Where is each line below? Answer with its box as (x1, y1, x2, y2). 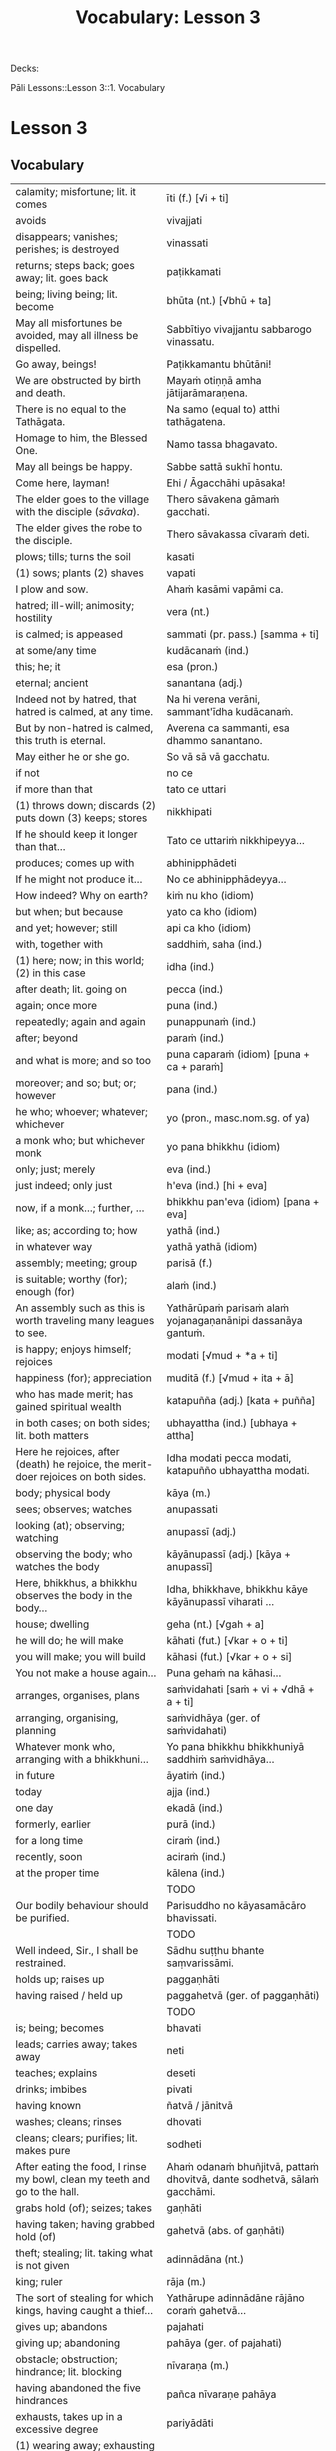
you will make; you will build (15, 1650, 147, 1664)
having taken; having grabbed (15, 2217, 155, 2231)
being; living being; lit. (15, 287, 118, 301)
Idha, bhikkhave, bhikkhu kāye (166, 1582, 308, 1596)
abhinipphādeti (166, 856, 237, 870)
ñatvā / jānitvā (166, 2099, 233, 2113)
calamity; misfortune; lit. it (15, 185, 137, 199)
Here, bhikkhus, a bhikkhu (15, 1576, 138, 1590)
